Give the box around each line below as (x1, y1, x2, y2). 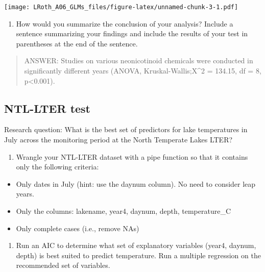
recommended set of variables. (16, 260, 110, 270)
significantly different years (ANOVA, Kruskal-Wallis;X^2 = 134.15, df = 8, (24, 65, 261, 76)
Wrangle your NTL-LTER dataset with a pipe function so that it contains (16, 151, 248, 162)
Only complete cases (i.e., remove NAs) (16, 222, 139, 233)
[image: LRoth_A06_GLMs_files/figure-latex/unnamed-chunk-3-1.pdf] (4, 4, 238, 11)
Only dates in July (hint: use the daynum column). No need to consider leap (16, 178, 256, 189)
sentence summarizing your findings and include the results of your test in (16, 28, 248, 39)
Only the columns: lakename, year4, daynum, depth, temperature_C (16, 205, 231, 216)
